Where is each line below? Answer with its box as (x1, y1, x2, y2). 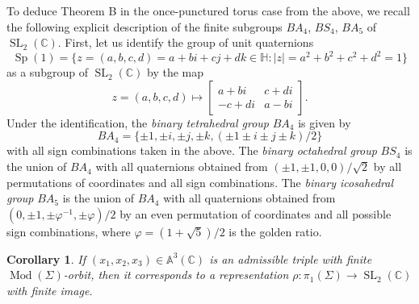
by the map (147, 64, 204, 81)
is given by (298, 114, 351, 131)
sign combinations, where (6, 223, 131, 239)
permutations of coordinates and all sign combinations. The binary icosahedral (6, 173, 393, 190)
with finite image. (6, 282, 93, 299)
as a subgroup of (6, 64, 88, 81)
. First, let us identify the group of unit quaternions (57, 34, 314, 51)
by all (373, 158, 402, 175)
